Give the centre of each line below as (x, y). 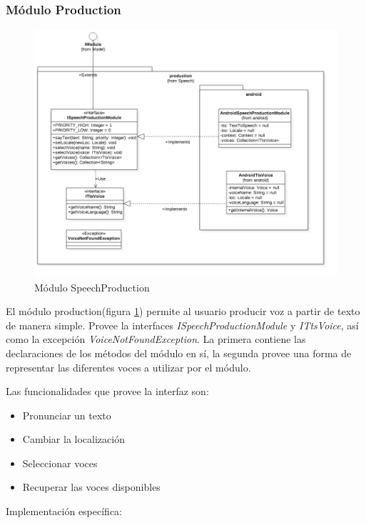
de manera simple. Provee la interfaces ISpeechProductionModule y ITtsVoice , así (182, 325)
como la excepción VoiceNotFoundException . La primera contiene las (156, 339)
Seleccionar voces (60, 463)
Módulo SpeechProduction (92, 287)
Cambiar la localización (73, 439)
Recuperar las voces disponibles (91, 487)
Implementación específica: (64, 511)
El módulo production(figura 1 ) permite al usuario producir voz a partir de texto (183, 311)
